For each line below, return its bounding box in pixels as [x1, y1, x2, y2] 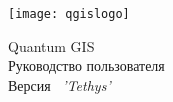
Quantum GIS [8, 35, 95, 56]
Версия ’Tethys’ [8, 74, 111, 95]
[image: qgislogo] [8, 7, 130, 21]
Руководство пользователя [8, 55, 165, 76]
